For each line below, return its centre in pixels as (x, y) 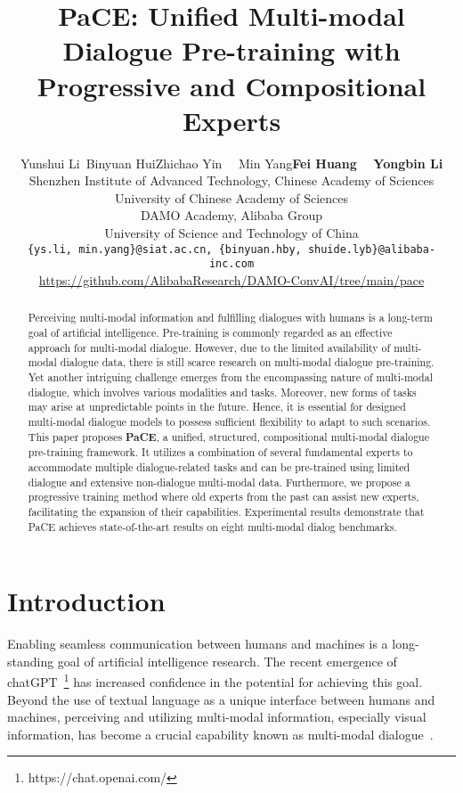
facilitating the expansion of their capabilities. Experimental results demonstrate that (226, 511)
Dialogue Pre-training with (231, 50)
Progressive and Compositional (231, 85)
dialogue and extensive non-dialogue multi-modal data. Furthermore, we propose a (219, 482)
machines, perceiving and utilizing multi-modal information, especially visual (217, 717)
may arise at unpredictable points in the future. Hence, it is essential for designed (217, 407)
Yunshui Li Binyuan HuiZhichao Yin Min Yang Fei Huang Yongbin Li (231, 163)
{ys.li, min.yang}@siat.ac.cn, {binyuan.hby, (164, 249)
